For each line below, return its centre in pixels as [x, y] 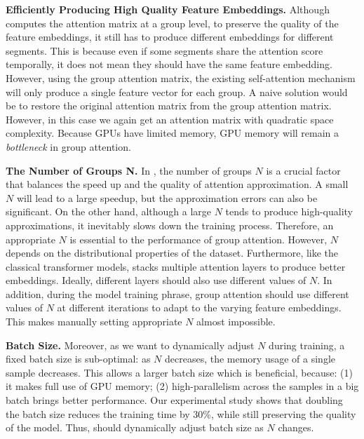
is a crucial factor [303, 170]
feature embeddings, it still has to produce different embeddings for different [170, 37]
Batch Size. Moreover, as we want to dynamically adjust [130, 345]
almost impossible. [236, 322]
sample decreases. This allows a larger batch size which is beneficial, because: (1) [179, 372]
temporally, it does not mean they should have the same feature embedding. [169, 64]
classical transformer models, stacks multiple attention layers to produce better [176, 266]
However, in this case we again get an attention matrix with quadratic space [170, 119]
